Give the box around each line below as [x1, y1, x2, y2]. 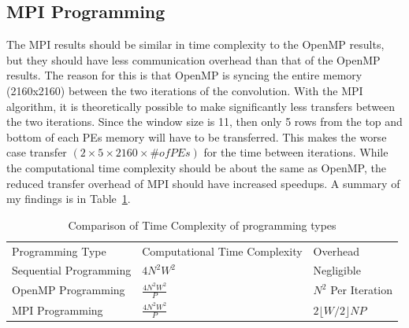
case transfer [6, 144, 67, 160]
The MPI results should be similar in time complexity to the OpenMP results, [6, 36, 385, 53]
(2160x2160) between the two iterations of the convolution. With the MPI [6, 82, 363, 98]
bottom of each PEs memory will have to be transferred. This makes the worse [6, 128, 387, 145]
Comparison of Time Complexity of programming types [68, 216, 336, 233]
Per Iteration [330, 282, 393, 298]
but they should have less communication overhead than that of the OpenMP [6, 51, 381, 68]
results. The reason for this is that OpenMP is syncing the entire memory [6, 67, 363, 83]
